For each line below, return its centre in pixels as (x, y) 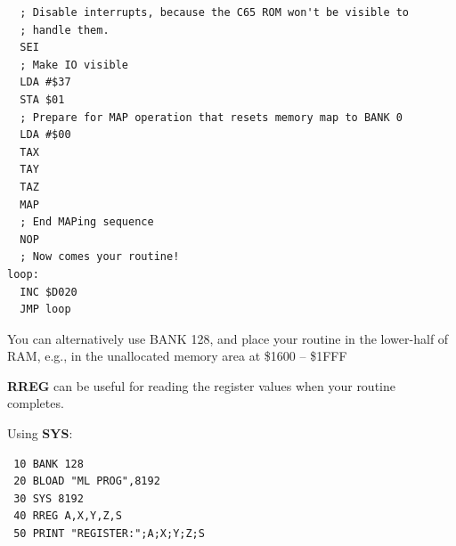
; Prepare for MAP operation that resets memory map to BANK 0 (211, 117)
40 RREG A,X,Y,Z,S (68, 516)
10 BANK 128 (49, 464)
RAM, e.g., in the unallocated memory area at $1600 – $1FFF (177, 356)
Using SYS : (40, 433)
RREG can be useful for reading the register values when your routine (201, 385)
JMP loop (45, 310)
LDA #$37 (45, 82)
